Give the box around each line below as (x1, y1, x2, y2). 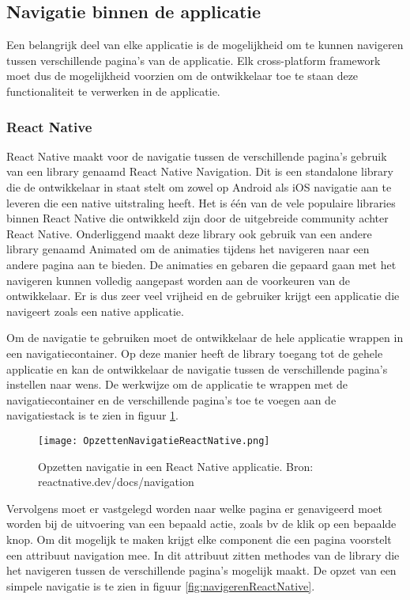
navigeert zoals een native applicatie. (6, 302, 184, 319)
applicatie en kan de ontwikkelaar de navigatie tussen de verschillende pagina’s (6, 360, 388, 377)
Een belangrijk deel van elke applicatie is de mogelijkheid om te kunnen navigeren (6, 36, 404, 53)
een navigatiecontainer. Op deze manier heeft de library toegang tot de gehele (6, 344, 383, 361)
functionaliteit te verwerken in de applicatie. (6, 82, 220, 99)
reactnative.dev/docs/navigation (38, 473, 194, 490)
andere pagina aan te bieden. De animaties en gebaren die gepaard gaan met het (6, 256, 397, 272)
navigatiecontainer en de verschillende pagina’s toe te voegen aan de (6, 391, 337, 408)
